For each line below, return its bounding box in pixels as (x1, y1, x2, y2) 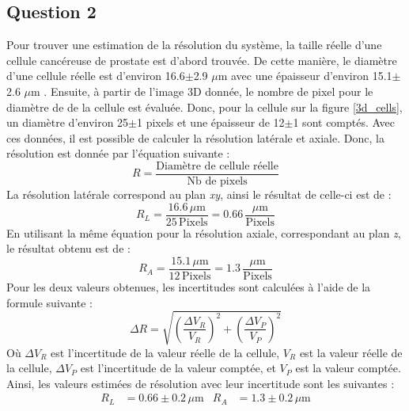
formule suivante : (6, 294, 93, 310)
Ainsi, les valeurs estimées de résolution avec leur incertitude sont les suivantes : (6, 375, 395, 391)
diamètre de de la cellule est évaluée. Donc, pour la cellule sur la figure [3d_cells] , (6, 98, 403, 115)
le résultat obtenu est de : (6, 240, 131, 257)
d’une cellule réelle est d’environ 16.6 (6, 67, 185, 84)
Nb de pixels (187, 176, 248, 188)
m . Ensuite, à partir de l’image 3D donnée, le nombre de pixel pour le (31, 82, 373, 99)
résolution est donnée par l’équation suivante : (6, 145, 230, 162)
